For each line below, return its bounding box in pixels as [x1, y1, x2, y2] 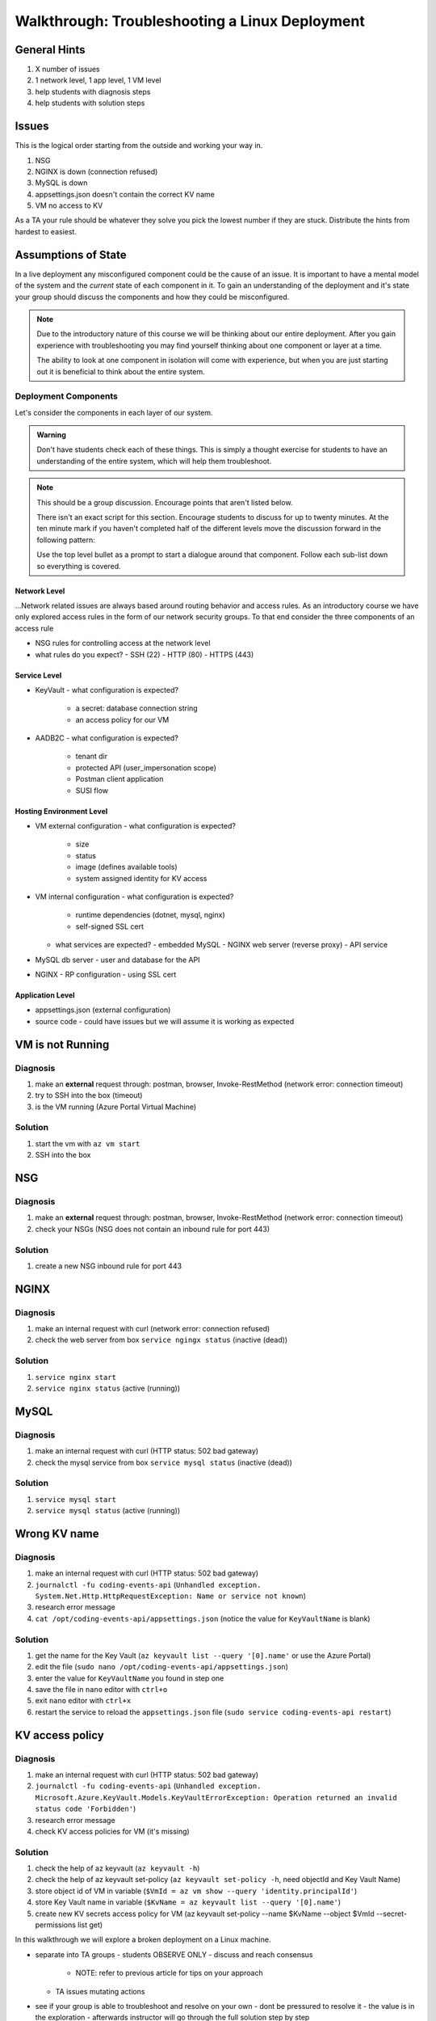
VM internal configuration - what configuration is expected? [35, 892, 234, 901]
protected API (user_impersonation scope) [75, 762, 217, 772]
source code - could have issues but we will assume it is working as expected [35, 1016, 295, 1026]
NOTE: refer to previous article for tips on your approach [75, 1968, 263, 1978]
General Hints [15, 43, 86, 57]
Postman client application [75, 774, 164, 784]
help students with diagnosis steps [35, 86, 151, 96]
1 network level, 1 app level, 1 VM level [35, 75, 161, 85]
